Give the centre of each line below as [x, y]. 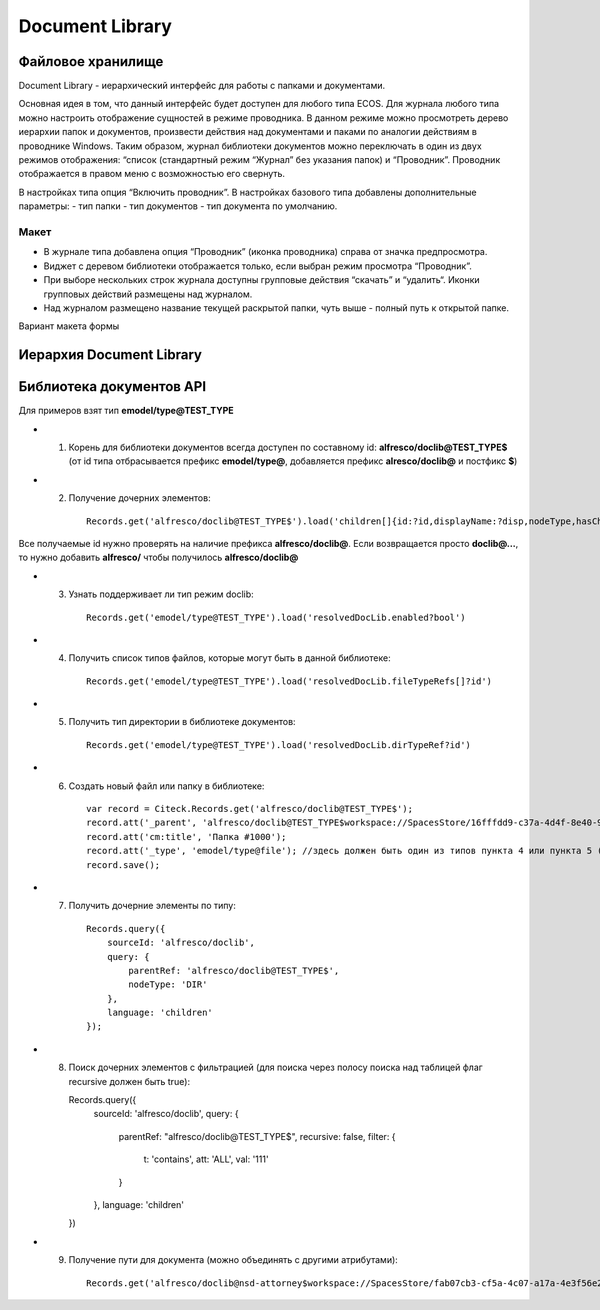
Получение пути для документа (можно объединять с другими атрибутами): [233, 1260]
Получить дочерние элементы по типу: [152, 906]
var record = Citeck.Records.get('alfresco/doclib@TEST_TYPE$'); [250, 809]
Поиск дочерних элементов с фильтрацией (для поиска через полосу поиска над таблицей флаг [276, 1067]
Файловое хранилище [91, 61]
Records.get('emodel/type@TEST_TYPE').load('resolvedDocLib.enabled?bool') [276, 617]
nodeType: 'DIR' [168, 984]
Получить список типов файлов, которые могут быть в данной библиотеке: [229, 658]
